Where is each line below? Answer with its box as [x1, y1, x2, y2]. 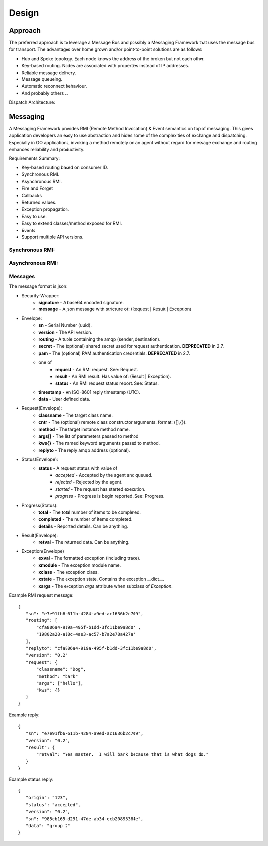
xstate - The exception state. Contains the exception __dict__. [38, 576, 165, 582]
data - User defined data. [38, 396, 90, 402]
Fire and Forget [21, 185, 53, 191]
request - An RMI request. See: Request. [55, 366, 138, 372]
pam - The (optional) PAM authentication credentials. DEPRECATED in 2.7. [38, 350, 191, 356]
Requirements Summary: [9, 155, 60, 161]
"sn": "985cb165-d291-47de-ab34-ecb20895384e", [25, 816, 144, 822]
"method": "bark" [36, 673, 78, 679]
